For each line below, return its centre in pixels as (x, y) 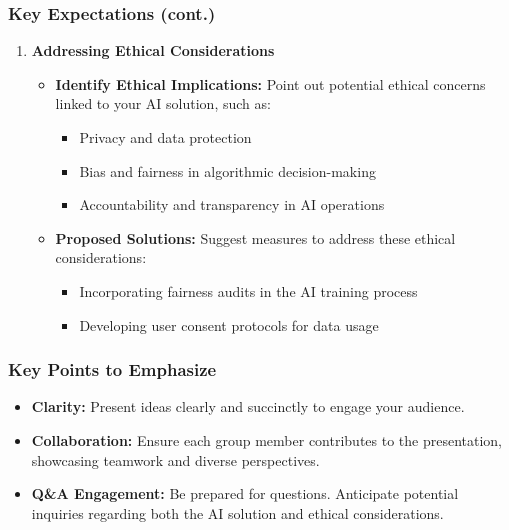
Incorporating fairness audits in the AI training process (248, 290)
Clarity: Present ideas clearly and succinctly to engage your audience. (248, 406)
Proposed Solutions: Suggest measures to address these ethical (255, 237)
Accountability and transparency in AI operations (232, 204)
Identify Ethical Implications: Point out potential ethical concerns (270, 83)
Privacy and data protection (165, 137)
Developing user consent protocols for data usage (229, 324)
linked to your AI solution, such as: (163, 103)
